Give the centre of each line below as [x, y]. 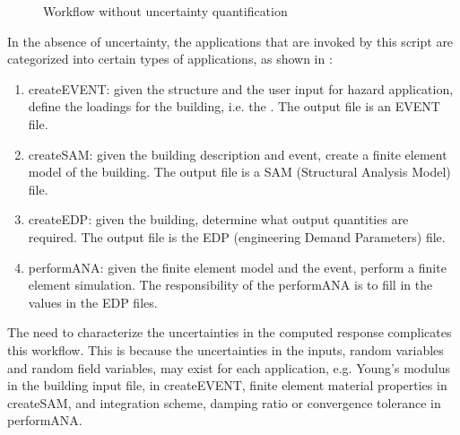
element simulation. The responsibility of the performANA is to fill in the [230, 285]
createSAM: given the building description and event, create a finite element [238, 154]
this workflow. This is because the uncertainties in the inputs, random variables [226, 349]
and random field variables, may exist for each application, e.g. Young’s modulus [229, 367]
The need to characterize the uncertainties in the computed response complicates [230, 332]
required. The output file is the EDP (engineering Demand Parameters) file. [237, 236]
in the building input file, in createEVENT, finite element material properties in [227, 385]
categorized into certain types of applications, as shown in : [170, 59]
